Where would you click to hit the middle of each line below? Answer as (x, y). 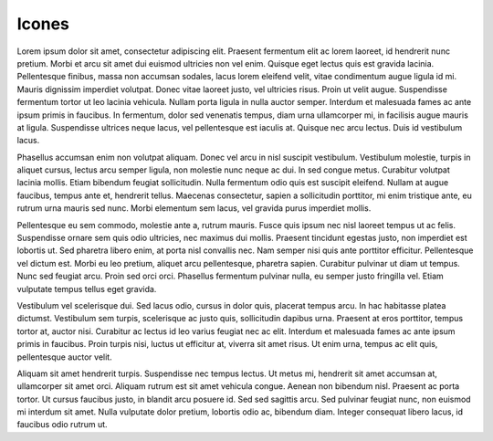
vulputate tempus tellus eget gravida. (87, 289)
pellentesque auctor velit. (65, 357)
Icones (43, 24)
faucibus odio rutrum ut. (63, 425)
